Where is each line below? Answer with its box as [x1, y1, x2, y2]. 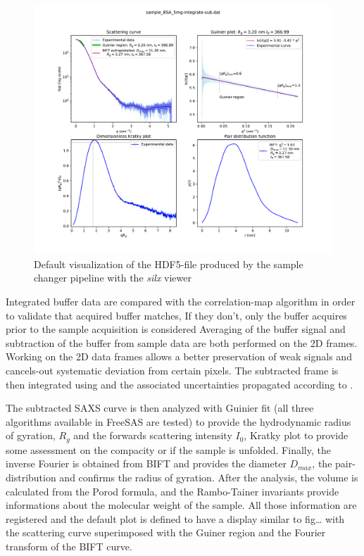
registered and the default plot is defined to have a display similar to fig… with [6, 511, 345, 526]
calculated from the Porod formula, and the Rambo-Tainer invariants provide [6, 484, 339, 498]
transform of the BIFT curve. [6, 538, 132, 553]
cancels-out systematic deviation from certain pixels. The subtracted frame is [6, 362, 339, 377]
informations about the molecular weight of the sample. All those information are [6, 498, 357, 512]
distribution [6, 469, 56, 484]
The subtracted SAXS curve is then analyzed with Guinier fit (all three [6, 400, 314, 415]
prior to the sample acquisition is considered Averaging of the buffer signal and [6, 322, 346, 336]
